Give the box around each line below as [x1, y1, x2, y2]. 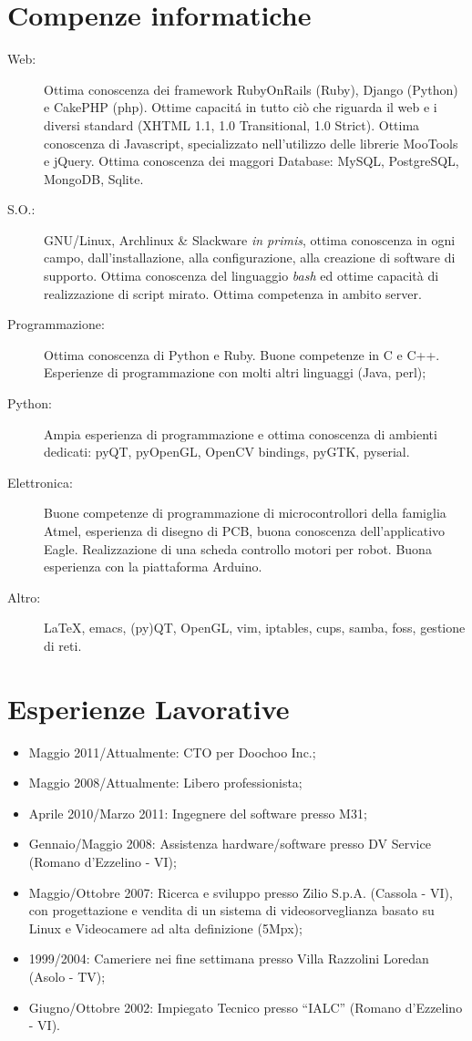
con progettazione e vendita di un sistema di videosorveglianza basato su [28, 901, 435, 920]
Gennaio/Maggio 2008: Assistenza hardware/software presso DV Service [28, 834, 431, 853]
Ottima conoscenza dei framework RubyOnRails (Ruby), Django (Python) [44, 79, 458, 98]
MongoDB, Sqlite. [44, 169, 144, 188]
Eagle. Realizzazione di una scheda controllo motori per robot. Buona [44, 539, 432, 558]
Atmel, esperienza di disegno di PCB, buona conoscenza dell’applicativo [44, 521, 446, 540]
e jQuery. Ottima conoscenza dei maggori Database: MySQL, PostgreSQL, [44, 151, 459, 170]
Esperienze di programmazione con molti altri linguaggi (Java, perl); [44, 363, 426, 382]
